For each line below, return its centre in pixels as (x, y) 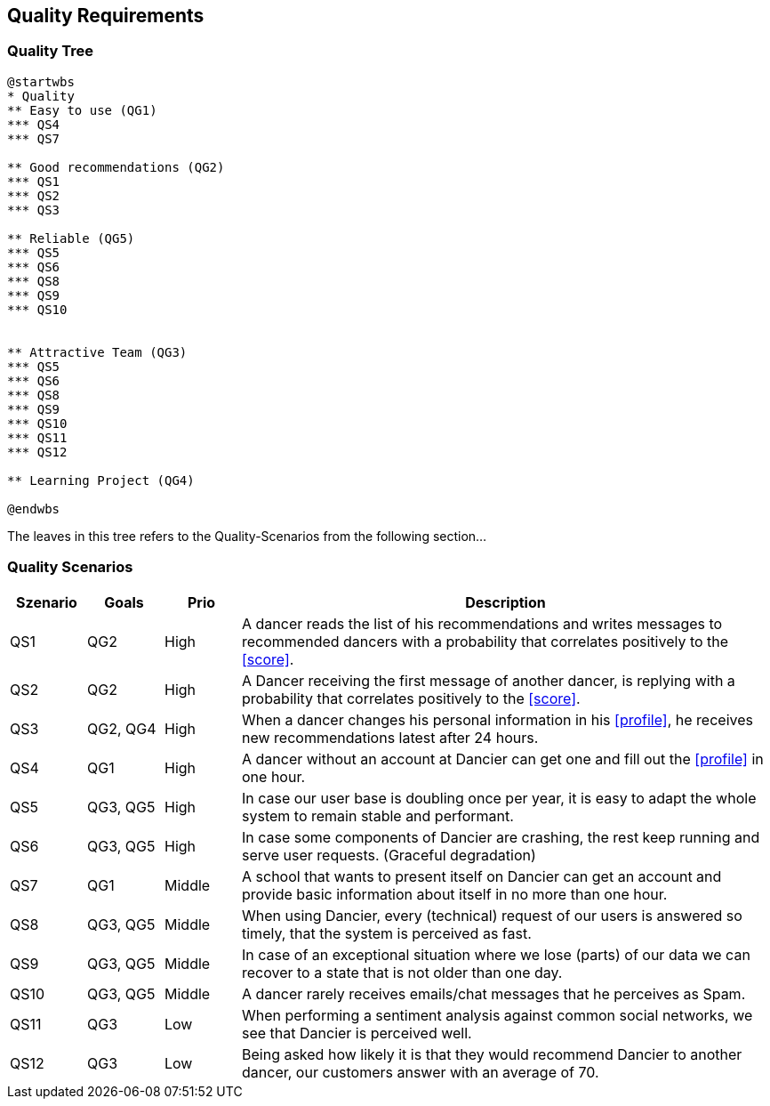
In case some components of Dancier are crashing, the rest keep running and (501, 837)
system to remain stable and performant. (378, 815)
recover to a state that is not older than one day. (402, 972)
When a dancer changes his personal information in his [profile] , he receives (497, 719)
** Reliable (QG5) (71, 238)
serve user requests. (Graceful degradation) (389, 855)
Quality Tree (51, 51)
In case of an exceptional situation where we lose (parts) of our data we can (496, 954)
